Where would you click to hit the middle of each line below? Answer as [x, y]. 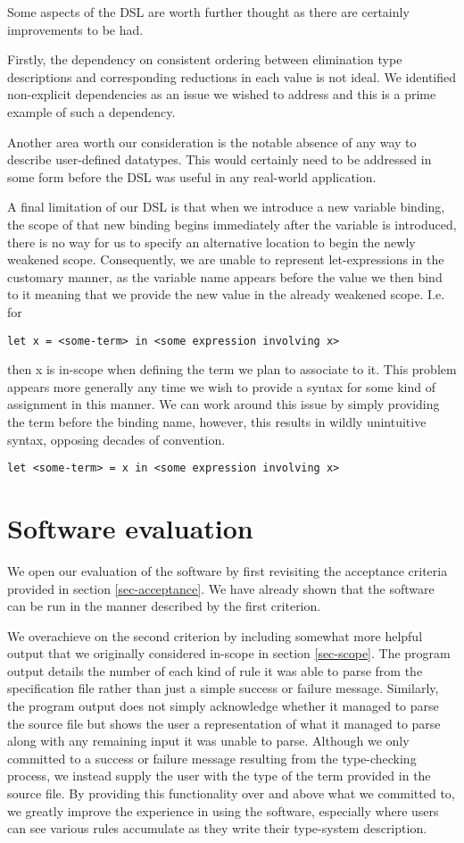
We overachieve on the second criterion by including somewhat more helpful [215, 635]
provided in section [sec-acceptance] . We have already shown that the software [221, 588]
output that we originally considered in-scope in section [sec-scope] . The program [229, 653]
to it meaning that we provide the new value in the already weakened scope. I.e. [226, 294]
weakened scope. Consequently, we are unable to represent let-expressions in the [226, 259]
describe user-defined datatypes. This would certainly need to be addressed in [220, 159]
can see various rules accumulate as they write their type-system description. [217, 828]
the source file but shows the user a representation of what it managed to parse [224, 723]
